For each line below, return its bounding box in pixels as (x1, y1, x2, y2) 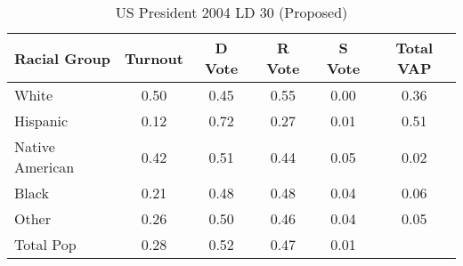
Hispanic (14, 110, 69, 131)
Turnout (125, 47, 183, 69)
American (14, 157, 75, 177)
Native (14, 136, 55, 157)
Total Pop (14, 234, 77, 254)
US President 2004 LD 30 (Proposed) (115, 2, 348, 22)
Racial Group (14, 47, 110, 69)
